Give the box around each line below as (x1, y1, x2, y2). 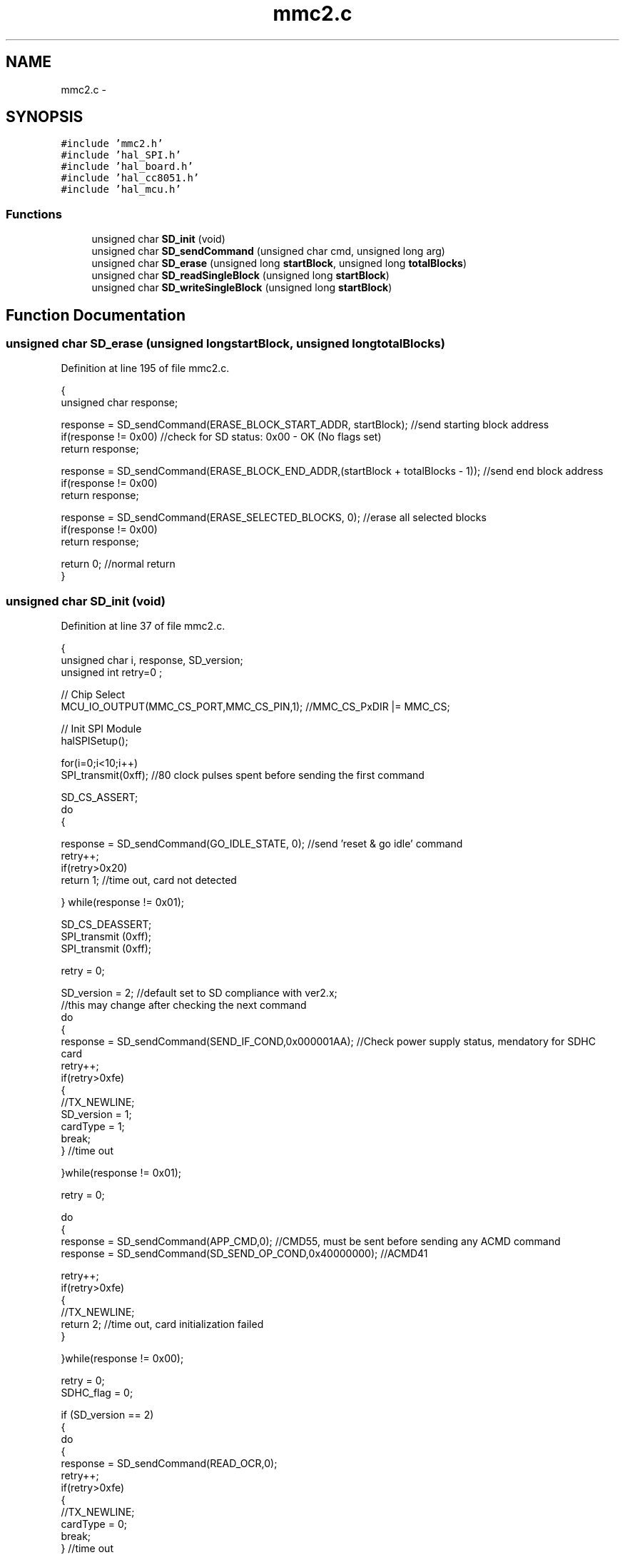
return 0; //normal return (61, 558, 176, 570)
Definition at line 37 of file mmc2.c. (61, 620, 225, 633)
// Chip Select (61, 688, 126, 701)
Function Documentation (6, 306, 186, 324)
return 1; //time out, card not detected (61, 874, 237, 887)
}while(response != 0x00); (61, 1352, 184, 1365)
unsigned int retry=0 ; (61, 666, 163, 679)
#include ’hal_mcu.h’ (61, 183, 181, 196)
